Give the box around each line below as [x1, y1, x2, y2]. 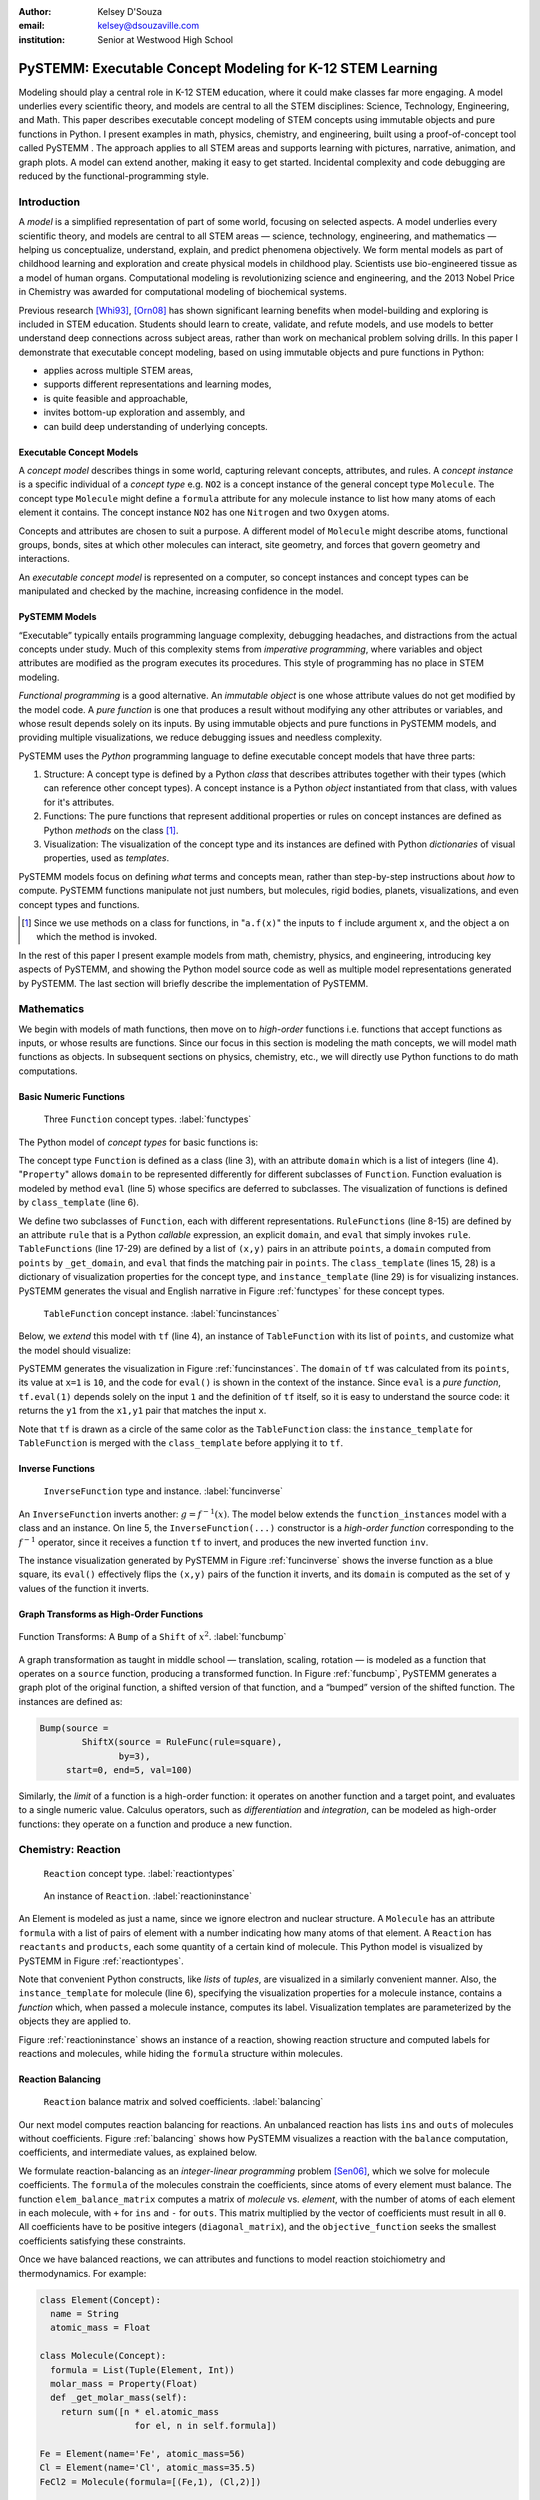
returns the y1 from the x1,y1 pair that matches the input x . [18, 1405, 267, 1417]
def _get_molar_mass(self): [50, 2392, 188, 2404]
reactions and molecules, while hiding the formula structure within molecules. [18, 2047, 344, 2059]
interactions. [18, 553, 70, 565]
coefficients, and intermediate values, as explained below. [18, 2146, 257, 2159]
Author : [18, 6, 52, 17]
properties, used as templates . [43, 852, 170, 864]
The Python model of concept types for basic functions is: [18, 1136, 259, 1148]
